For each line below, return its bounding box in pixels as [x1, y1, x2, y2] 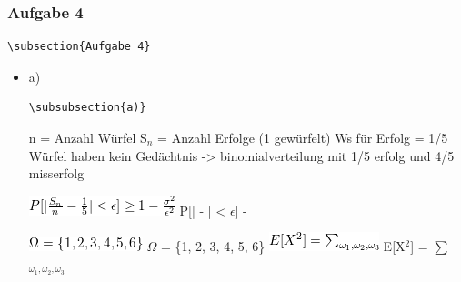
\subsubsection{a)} [28, 101, 146, 115]
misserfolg [28, 164, 85, 183]
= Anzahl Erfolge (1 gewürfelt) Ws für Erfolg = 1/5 [157, 128, 448, 146]
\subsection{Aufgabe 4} [7, 40, 151, 54]
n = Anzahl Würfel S [28, 128, 147, 146]
